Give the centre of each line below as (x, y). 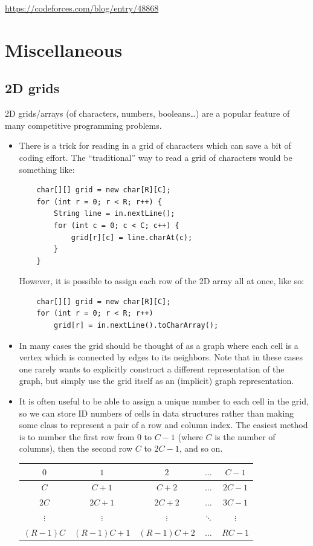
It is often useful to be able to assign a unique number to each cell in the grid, (164, 401)
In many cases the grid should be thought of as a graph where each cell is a (159, 345)
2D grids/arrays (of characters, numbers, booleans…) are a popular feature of (147, 113)
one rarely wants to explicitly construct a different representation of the (152, 369)
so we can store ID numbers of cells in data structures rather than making (156, 413)
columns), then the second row (76, 448)
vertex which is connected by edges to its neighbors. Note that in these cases (161, 357)
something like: (47, 169)
